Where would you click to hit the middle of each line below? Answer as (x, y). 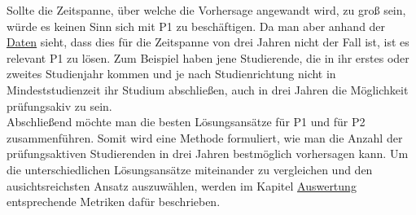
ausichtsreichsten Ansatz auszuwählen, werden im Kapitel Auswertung (182, 185)
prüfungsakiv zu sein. (59, 105)
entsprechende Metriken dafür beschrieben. (114, 202)
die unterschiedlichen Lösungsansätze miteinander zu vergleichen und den (190, 169)
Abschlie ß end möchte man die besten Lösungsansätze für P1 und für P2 (186, 122)
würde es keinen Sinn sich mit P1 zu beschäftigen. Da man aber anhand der (196, 26)
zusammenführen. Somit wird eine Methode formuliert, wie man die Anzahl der (205, 137)
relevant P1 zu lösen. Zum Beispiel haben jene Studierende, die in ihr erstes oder (208, 57)
